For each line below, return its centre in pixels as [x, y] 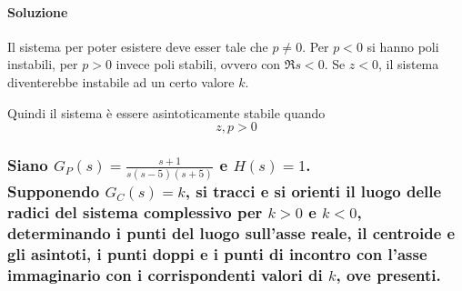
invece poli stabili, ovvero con [198, 64]
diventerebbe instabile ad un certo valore [121, 81]
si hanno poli [403, 46]
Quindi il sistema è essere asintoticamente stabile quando [166, 112]
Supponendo [54, 191]
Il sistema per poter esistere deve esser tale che [138, 46]
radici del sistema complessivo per [135, 211]
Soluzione [38, 11]
